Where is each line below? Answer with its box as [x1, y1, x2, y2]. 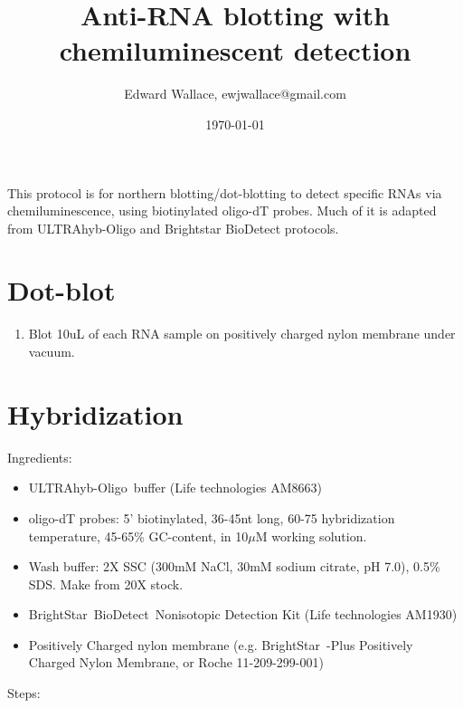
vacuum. [28, 342, 75, 360]
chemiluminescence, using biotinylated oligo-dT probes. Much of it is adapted [7, 201, 437, 220]
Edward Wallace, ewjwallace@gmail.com [124, 84, 346, 103]
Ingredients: [7, 447, 72, 466]
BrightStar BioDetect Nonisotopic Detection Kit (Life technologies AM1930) [28, 605, 458, 624]
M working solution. [255, 526, 367, 545]
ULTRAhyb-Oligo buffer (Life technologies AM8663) [28, 478, 323, 497]
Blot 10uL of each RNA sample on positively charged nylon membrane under [28, 324, 456, 343]
